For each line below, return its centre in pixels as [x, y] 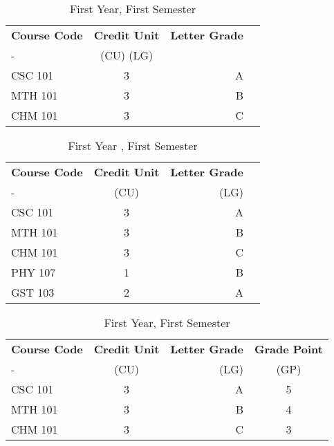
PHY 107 [34, 272]
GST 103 [33, 292]
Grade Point [288, 349]
